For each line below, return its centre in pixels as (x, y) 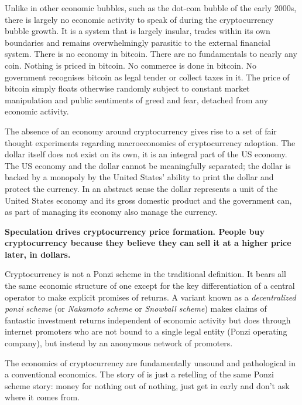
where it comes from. (42, 397)
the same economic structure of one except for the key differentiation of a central (150, 286)
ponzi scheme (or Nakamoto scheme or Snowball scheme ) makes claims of (136, 308)
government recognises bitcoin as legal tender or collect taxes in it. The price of (147, 77)
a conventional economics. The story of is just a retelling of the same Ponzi (139, 374)
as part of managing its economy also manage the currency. (111, 212)
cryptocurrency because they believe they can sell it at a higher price (148, 243)
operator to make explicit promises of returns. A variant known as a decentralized (150, 297)
